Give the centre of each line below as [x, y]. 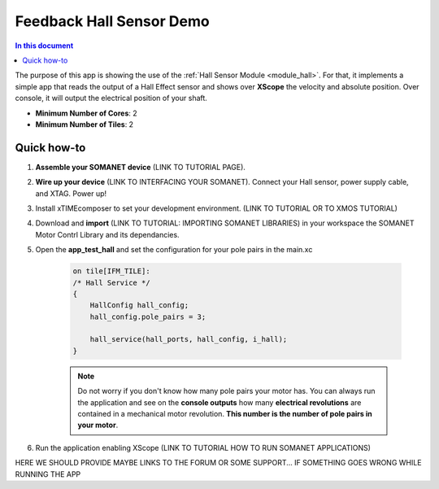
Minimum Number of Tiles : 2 [85, 124]
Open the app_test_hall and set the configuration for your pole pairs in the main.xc [174, 250]
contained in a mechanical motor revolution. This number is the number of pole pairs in [225, 414]
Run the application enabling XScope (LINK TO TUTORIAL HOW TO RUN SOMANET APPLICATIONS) [203, 448]
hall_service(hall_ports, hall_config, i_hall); [189, 339]
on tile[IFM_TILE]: [111, 271]
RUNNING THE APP [48, 474]
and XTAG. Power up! [71, 193]
